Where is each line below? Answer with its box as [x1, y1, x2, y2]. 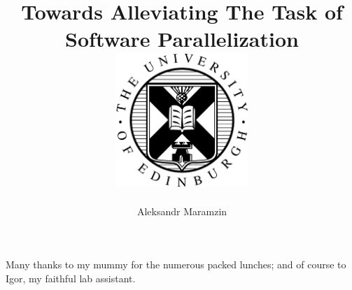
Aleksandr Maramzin [136, 204, 227, 219]
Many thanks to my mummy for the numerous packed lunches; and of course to [6, 257, 346, 272]
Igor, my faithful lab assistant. [6, 270, 136, 285]
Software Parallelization [65, 24, 299, 53]
